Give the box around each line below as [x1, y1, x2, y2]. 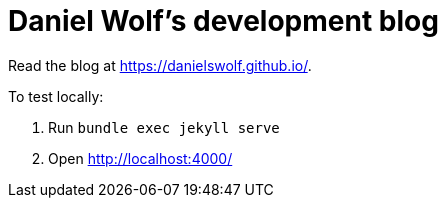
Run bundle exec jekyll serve [48, 118, 280, 136]
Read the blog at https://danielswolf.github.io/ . [8, 56, 312, 74]
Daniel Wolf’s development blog [8, 4, 439, 38]
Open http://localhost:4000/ [48, 149, 233, 167]
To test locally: [8, 87, 104, 105]
